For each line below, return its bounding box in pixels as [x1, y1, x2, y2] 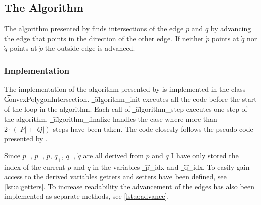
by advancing [210, 23, 251, 34]
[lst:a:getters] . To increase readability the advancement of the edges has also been [4, 181, 254, 191]
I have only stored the [171, 150, 239, 160]
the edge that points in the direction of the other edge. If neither [4, 33, 204, 43]
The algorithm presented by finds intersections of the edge [4, 23, 184, 34]
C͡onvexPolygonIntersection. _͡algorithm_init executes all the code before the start [4, 93, 257, 104]
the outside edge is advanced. [45, 43, 135, 53]
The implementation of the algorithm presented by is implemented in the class [4, 84, 246, 94]
